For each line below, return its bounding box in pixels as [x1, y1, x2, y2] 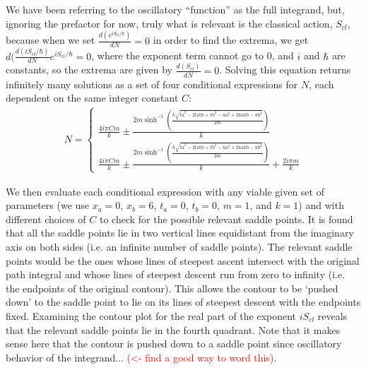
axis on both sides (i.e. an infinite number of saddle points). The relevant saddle [6, 239, 353, 254]
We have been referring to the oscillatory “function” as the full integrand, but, [6, 2, 345, 16]
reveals [317, 309, 348, 323]
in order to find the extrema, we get [153, 32, 309, 47]
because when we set [6, 32, 95, 47]
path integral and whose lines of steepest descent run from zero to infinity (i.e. [6, 267, 346, 282]
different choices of [6, 211, 86, 226]
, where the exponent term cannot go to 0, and [91, 48, 294, 63]
